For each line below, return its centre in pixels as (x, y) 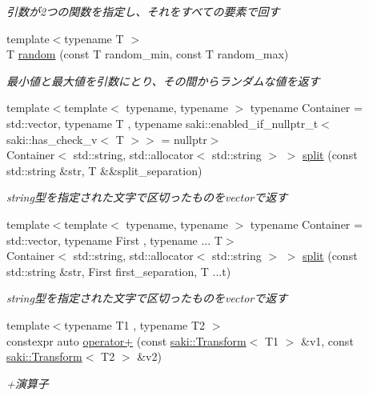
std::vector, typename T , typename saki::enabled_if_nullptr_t (162, 123)
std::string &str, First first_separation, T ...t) (119, 271)
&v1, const (327, 340)
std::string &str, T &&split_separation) (104, 170)
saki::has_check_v (52, 139)
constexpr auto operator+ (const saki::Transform (126, 340)
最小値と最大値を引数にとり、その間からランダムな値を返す (163, 80)
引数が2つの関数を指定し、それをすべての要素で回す (143, 11)
